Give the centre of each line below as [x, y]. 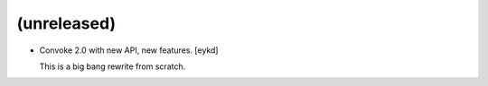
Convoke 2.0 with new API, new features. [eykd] [129, 50]
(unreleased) [66, 23]
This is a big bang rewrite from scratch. [113, 66]
